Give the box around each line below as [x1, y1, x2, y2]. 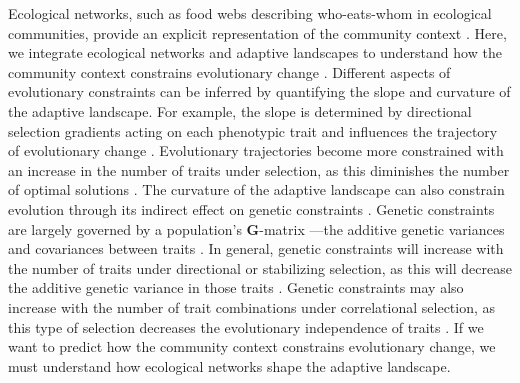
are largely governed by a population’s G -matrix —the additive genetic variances [8, 218, 505, 239]
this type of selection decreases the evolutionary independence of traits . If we [8, 316, 484, 337]
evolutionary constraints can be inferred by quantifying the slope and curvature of [8, 81, 511, 102]
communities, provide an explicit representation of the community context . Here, [8, 22, 507, 43]
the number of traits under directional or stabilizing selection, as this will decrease [8, 257, 512, 278]
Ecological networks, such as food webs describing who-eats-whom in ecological [8, 3, 492, 23]
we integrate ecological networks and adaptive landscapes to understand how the [8, 42, 502, 63]
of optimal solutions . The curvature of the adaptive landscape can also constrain [8, 179, 505, 200]
